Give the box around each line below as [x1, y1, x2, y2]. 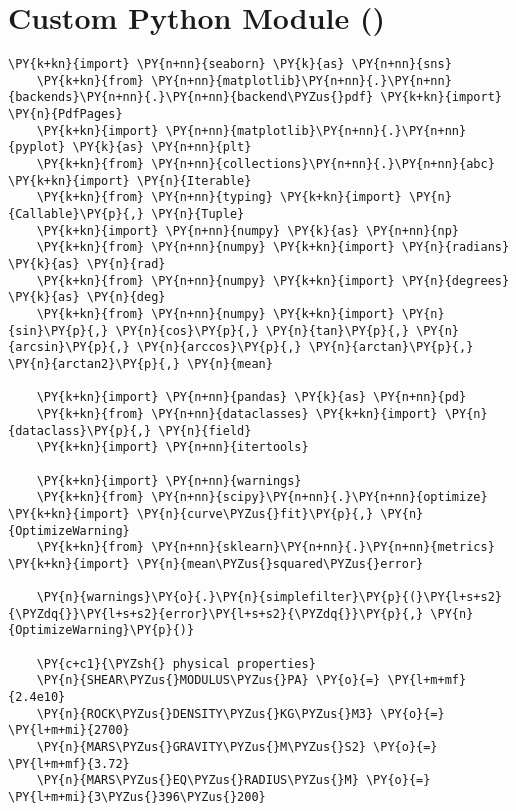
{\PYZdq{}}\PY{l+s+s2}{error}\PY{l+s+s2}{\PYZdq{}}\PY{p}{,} [8, 606, 424, 621]
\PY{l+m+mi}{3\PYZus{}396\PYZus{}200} [8, 790, 266, 804]
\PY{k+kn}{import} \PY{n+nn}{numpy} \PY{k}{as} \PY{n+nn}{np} [36, 223, 460, 238]
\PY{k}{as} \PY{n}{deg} [8, 290, 166, 305]
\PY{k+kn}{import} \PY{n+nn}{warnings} [36, 473, 302, 488]
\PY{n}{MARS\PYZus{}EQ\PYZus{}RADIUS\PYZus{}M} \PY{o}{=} [36, 773, 431, 788]
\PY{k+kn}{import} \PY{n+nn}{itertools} [36, 440, 309, 455]
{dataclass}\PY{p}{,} [8, 423, 152, 438]
